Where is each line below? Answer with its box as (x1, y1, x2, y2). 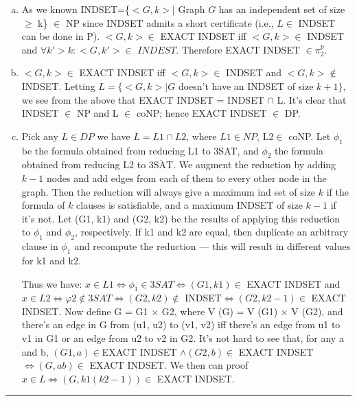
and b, (21, 344, 49, 358)
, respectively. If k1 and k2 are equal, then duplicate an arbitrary (74, 225, 349, 239)
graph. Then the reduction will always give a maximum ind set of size (21, 184, 316, 198)
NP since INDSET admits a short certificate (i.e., (65, 15, 274, 30)
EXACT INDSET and (246, 276, 341, 290)
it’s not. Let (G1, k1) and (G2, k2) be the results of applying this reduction (21, 211, 340, 225)
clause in (21, 239, 58, 253)
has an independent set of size (218, 2, 345, 16)
